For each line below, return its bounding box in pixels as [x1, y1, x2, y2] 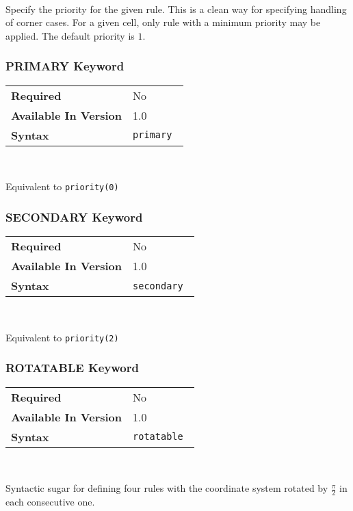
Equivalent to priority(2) [5, 330, 119, 344]
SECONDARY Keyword [5, 208, 143, 225]
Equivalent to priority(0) [5, 179, 119, 194]
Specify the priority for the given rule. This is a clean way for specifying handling [5, 1, 347, 16]
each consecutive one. [5, 494, 95, 508]
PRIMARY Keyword [5, 57, 125, 75]
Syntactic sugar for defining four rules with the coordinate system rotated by [5, 481, 328, 495]
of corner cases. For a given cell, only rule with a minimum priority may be [5, 15, 321, 29]
